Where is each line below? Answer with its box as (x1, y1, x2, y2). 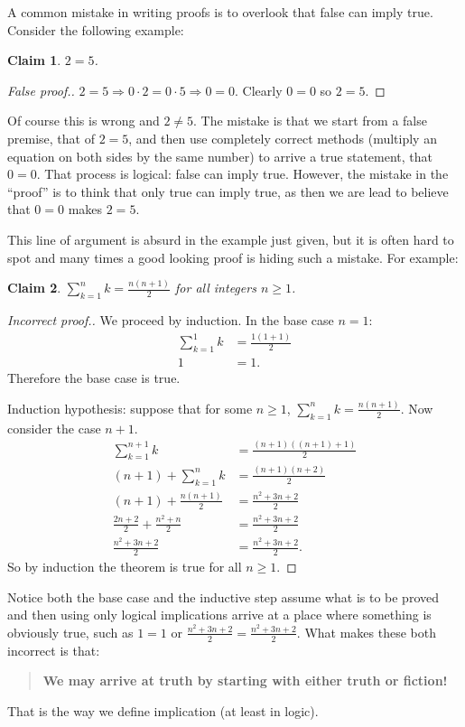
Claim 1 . (7, 51, 61, 70)
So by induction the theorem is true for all (7, 557, 242, 576)
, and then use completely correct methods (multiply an (128, 128, 437, 147)
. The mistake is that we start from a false (193, 111, 427, 130)
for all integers (175, 278, 256, 297)
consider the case (7, 418, 101, 437)
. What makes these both (296, 622, 436, 641)
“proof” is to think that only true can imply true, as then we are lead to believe (7, 182, 449, 200)
